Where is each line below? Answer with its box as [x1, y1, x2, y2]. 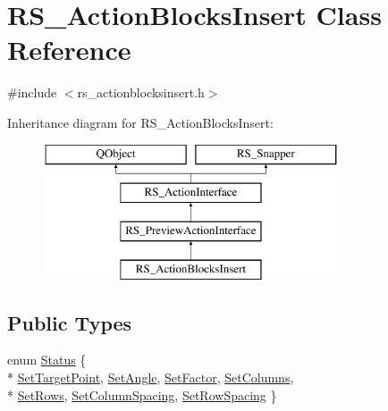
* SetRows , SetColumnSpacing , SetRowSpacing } [7, 385, 277, 404]
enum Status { [7, 350, 87, 369]
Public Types [7, 308, 132, 336]
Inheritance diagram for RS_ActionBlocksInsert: [7, 113, 274, 131]
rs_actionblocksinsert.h [77, 83, 205, 102]
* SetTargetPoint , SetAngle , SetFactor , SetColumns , [7, 368, 294, 387]
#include [7, 83, 57, 102]
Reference [7, 31, 131, 68]
